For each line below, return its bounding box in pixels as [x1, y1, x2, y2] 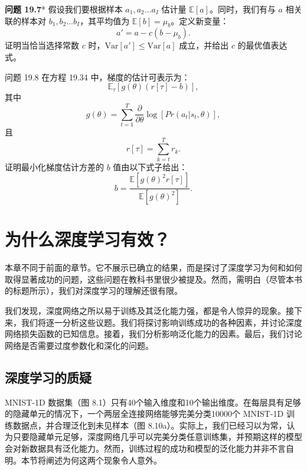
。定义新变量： [171, 14, 229, 27]
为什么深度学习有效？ [5, 227, 171, 251]
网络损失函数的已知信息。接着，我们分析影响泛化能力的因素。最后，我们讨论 [5, 328, 302, 340]
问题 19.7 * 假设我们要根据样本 [5, 3, 123, 15]
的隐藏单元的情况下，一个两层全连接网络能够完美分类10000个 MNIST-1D [5, 407, 284, 420]
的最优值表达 [237, 39, 288, 51]
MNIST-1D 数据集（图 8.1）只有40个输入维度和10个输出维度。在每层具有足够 [5, 396, 301, 408]
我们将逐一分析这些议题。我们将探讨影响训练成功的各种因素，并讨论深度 [21, 316, 302, 328]
